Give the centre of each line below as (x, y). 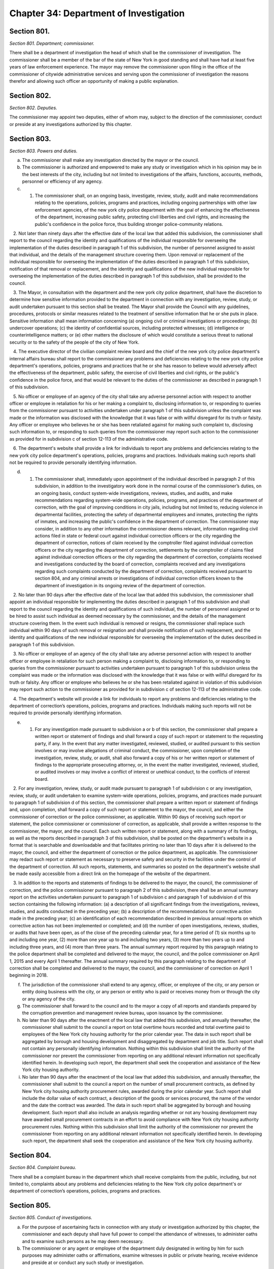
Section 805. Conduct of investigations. (51, 1218)
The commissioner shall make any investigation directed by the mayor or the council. (111, 160)
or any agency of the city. (49, 999)
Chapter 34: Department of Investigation (97, 13)
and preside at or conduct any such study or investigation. (83, 1262)
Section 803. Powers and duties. (43, 151)
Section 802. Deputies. (33, 108)
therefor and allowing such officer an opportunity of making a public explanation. (94, 81)
